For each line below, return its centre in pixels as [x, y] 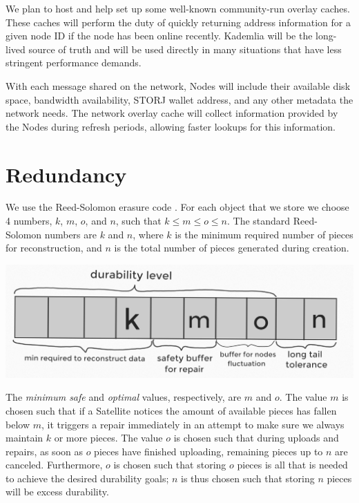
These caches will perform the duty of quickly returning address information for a [178, 22]
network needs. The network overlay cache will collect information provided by [172, 113]
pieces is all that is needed [292, 465]
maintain [25, 438]
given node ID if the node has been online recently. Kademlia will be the [159, 36]
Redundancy [66, 174]
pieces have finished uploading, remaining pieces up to [208, 451]
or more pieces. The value [108, 438]
